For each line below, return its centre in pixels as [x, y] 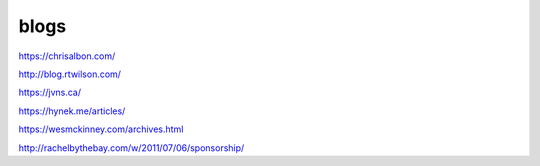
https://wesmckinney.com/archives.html [101, 129]
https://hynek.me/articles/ [72, 111]
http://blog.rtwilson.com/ [70, 74]
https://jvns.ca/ [50, 92]
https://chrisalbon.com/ [67, 56]
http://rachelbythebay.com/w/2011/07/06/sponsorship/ [131, 147]
